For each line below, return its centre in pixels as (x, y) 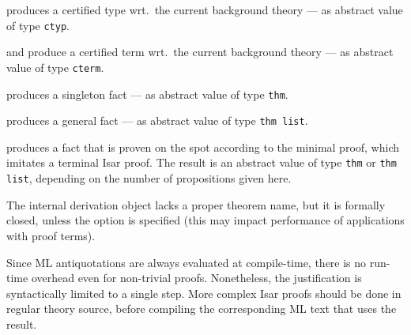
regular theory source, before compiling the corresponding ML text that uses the (202, 309)
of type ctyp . (38, 25)
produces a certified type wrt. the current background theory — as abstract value (205, 9)
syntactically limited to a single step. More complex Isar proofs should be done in (204, 293)
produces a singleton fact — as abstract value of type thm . (147, 94)
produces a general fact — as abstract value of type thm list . (157, 120)
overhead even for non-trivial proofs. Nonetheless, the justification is (196, 278)
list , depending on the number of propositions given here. (149, 178)
